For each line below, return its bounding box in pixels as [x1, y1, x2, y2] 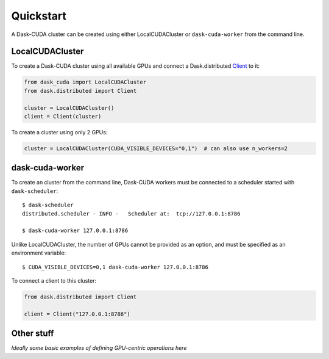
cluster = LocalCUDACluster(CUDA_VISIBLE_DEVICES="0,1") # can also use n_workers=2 [24, 145, 288, 152]
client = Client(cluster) [24, 113, 102, 120]
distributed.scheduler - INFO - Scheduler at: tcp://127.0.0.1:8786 [22, 210, 241, 217]
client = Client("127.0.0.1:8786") [24, 310, 130, 317]
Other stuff [11, 328, 54, 339]
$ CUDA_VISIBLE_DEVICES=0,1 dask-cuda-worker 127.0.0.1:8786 [22, 263, 208, 270]
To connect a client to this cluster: [11, 277, 97, 284]
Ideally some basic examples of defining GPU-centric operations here [11, 344, 187, 352]
